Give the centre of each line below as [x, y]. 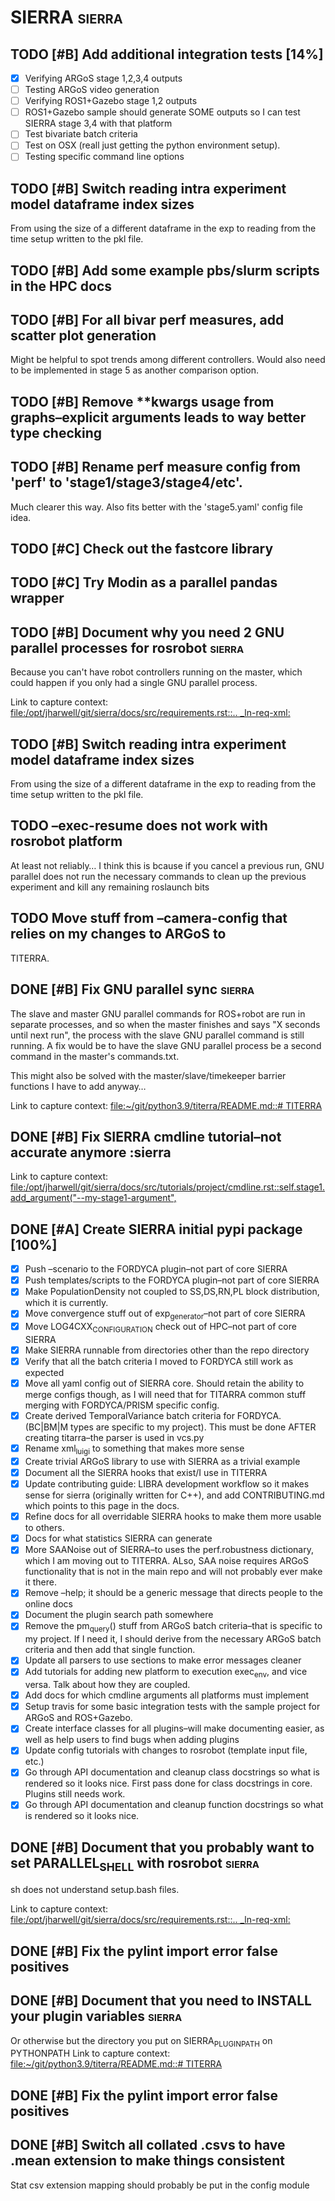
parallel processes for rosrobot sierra [127, 647]
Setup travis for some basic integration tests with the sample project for [172, 1707]
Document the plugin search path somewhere [119, 1615]
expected [44, 1373]
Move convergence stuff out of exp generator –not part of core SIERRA [165, 1314]
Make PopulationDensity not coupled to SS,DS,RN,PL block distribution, [172, 1292]
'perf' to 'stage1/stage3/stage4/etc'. [126, 482]
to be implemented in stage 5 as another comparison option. [135, 370]
